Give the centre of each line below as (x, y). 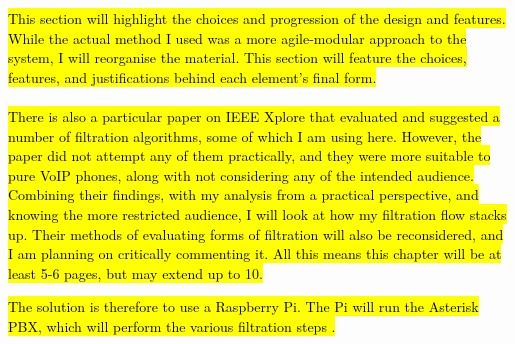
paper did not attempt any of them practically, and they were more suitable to (249, 155)
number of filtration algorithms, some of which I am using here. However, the (245, 135)
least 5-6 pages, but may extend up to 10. (135, 272)
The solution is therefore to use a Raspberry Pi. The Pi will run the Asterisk (243, 306)
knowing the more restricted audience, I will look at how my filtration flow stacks (257, 213)
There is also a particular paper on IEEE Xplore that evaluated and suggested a (254, 115)
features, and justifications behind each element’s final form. (192, 76)
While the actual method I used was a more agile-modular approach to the (237, 37)
